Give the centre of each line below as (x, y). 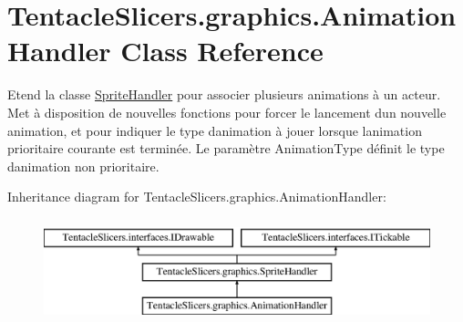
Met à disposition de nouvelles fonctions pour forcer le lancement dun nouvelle (227, 112)
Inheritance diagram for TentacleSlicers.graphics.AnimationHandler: (197, 197)
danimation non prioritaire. (83, 166)
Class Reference (222, 51)
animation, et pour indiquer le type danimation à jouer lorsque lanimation (215, 130)
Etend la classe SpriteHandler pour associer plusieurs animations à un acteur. (224, 94)
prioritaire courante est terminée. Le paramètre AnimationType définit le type (226, 148)
